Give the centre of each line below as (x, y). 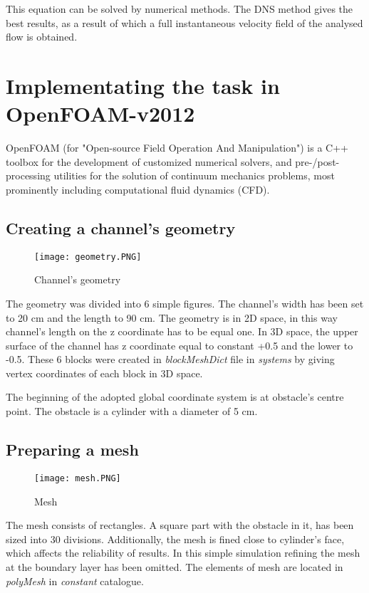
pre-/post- (317, 161)
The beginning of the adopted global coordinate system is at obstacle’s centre (175, 397)
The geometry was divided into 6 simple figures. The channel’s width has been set (185, 303)
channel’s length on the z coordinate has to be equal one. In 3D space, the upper (182, 331)
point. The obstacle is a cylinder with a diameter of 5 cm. (132, 411)
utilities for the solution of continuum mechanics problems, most (194, 175)
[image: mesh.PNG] (78, 478)
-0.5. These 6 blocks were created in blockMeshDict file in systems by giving (170, 359)
